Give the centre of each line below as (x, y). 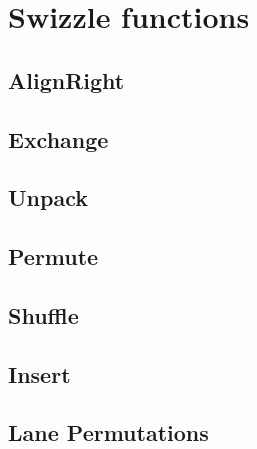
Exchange (58, 138)
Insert (39, 373)
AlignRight (66, 79)
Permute (53, 256)
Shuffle (43, 314)
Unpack (48, 197)
